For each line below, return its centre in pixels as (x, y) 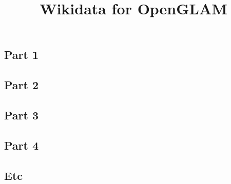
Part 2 (22, 85)
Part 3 (22, 115)
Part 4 (22, 145)
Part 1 (22, 55)
